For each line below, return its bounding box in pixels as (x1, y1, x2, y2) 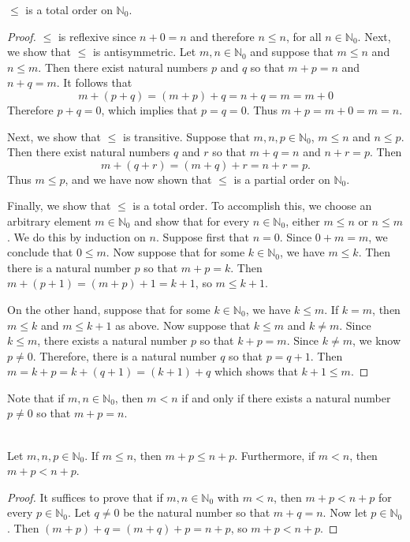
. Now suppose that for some (106, 244, 245, 260)
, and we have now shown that (65, 170, 212, 187)
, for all (285, 28, 322, 44)
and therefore (190, 28, 255, 44)
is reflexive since (58, 28, 136, 44)
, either (285, 212, 320, 229)
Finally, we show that (7, 197, 111, 214)
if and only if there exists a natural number (181, 389, 391, 406)
